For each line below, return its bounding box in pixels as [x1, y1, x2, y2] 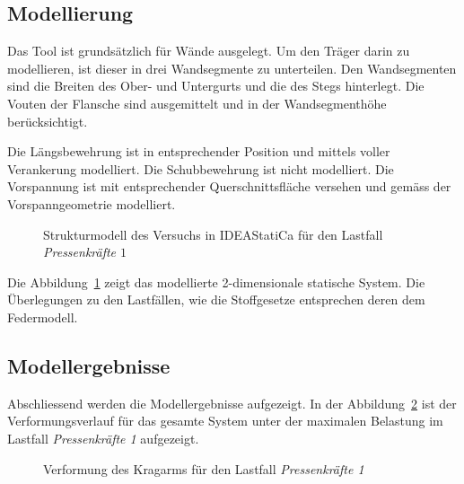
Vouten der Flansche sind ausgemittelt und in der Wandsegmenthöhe [7, 93, 387, 112]
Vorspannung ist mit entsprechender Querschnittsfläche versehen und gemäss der [7, 177, 451, 196]
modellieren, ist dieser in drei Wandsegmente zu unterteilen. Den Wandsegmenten [7, 58, 457, 77]
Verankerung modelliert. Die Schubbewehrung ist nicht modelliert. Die [7, 159, 394, 178]
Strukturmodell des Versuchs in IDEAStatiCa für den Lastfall [43, 224, 383, 243]
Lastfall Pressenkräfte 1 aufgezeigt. [7, 428, 199, 447]
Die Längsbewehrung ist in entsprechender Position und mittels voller [7, 142, 390, 161]
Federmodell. [7, 307, 78, 326]
